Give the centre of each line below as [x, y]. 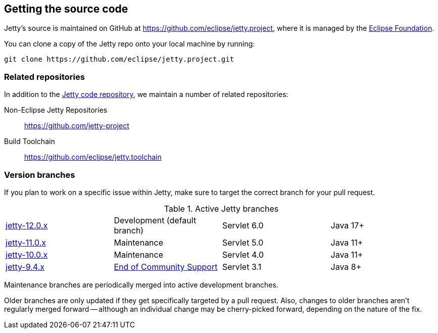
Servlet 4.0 [243, 254]
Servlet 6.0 [243, 225]
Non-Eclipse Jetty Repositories [56, 110]
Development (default [155, 220]
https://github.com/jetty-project [77, 126]
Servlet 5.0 [243, 242]
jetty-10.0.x [27, 254]
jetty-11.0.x [26, 242]
